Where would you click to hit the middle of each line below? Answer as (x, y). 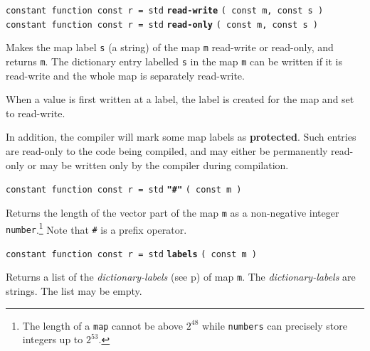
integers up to (53, 339)
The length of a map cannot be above (103, 325)
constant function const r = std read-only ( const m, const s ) (162, 25)
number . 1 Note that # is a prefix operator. (96, 228)
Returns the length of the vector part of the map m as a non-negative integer (173, 212)
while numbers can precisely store (274, 325)
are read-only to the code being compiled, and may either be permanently (167, 151)
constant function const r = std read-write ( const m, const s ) (165, 11)
